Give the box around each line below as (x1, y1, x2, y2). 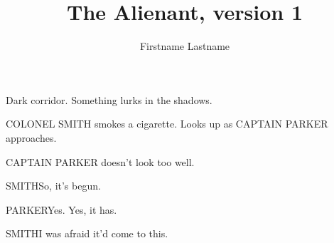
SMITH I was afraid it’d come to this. (6, 226, 168, 241)
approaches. (6, 130, 57, 145)
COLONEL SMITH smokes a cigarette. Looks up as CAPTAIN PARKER (6, 116, 328, 131)
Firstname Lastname (139, 38, 230, 53)
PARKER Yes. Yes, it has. (6, 202, 117, 217)
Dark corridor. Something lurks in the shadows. (6, 92, 212, 107)
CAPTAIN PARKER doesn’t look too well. (6, 154, 195, 169)
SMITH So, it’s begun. (6, 178, 101, 193)
